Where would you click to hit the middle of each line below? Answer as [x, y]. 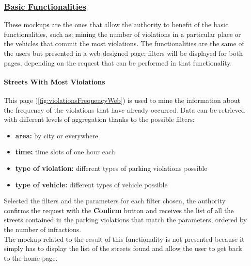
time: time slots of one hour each [65, 152]
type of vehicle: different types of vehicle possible [91, 184]
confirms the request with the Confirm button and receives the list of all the [119, 210]
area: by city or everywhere [57, 135]
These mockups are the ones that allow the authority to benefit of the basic [116, 25]
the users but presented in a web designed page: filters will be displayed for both [123, 53]
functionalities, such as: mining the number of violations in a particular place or [123, 34]
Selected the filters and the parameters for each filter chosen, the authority [115, 201]
